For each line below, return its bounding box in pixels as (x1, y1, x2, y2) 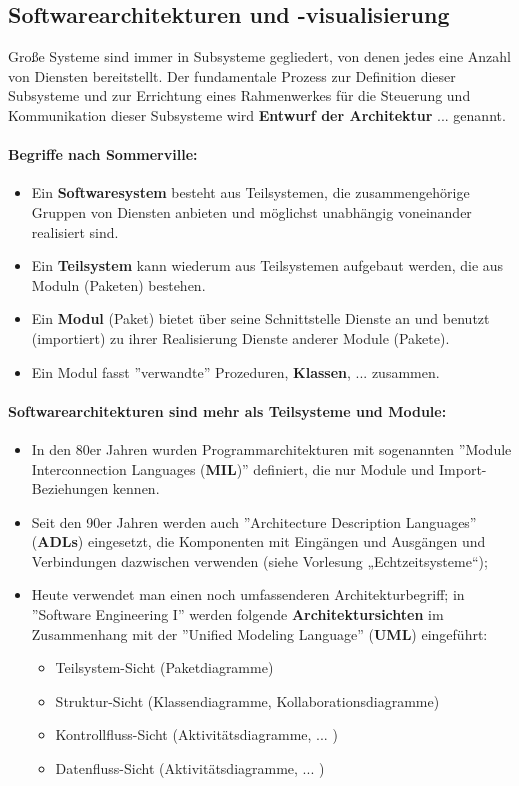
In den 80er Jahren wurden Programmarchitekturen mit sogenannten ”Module (31, 438, 512, 459)
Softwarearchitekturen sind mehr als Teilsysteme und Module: (8, 400, 447, 421)
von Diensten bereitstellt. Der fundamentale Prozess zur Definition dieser (8, 65, 456, 86)
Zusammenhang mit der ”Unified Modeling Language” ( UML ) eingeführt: (31, 623, 488, 644)
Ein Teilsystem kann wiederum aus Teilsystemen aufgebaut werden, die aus (31, 255, 504, 276)
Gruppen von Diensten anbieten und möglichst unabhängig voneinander (31, 201, 472, 222)
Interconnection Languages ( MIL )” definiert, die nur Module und (31, 458, 435, 479)
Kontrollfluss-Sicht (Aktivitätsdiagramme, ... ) (55, 724, 338, 745)
